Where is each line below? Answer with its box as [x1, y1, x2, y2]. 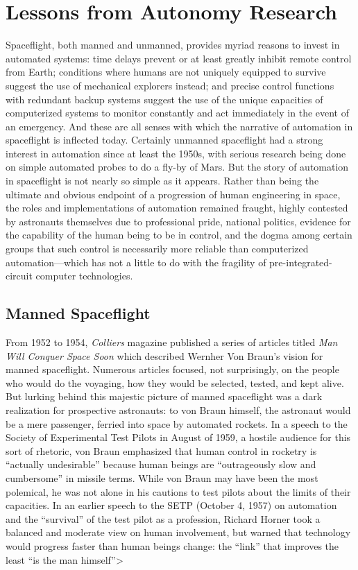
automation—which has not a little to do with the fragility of [6, 254, 266, 269]
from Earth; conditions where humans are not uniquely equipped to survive [6, 64, 326, 79]
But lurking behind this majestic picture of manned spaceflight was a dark [6, 389, 323, 404]
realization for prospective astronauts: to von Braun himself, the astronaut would [6, 402, 351, 417]
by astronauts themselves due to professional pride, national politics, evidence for [6, 214, 351, 228]
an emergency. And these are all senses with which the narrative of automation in [6, 119, 353, 133]
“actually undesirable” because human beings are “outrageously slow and [6, 457, 316, 472]
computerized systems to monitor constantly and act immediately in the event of [6, 105, 350, 120]
